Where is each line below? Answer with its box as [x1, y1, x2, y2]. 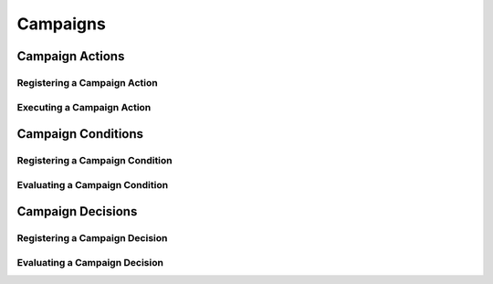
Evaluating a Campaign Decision [16, 256, 164, 268]
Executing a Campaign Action [16, 100, 152, 113]
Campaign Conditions [16, 126, 144, 142]
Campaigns [16, 14, 107, 34]
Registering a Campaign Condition [16, 154, 173, 167]
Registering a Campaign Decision [16, 232, 168, 245]
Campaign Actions [16, 48, 125, 64]
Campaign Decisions [16, 204, 138, 219]
